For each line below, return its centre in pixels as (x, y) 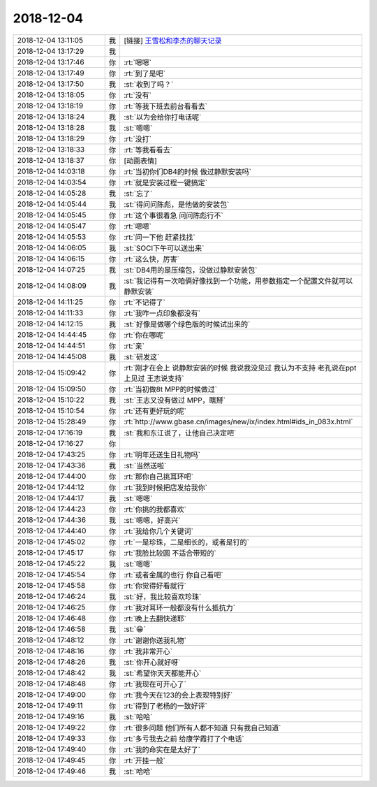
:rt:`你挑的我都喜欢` (155, 509)
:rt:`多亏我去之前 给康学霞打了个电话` (184, 739)
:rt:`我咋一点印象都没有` (162, 313)
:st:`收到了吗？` (148, 84)
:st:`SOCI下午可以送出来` (164, 248)
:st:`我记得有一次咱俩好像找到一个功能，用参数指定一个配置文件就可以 (238, 281)
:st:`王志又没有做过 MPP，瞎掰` (175, 400)
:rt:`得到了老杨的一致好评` (165, 706)
